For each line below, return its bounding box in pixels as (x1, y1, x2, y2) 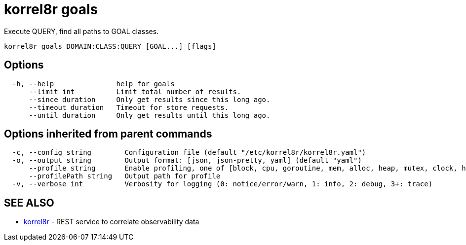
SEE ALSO (4, 196, 54, 209)
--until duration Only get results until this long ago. (29, 111, 271, 119)
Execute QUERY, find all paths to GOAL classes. (4, 27, 159, 35)
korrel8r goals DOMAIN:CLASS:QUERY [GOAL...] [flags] (4, 42, 216, 50)
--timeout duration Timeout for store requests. (29, 103, 229, 111)
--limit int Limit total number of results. (29, 87, 241, 96)
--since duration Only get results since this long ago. (29, 95, 271, 104)
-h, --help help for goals (12, 79, 175, 88)
